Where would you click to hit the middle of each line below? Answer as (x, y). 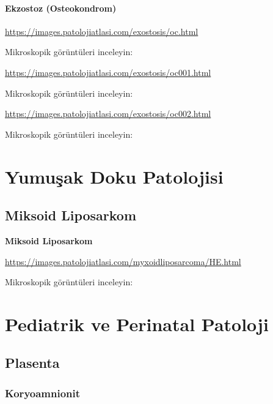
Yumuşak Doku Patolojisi (114, 176)
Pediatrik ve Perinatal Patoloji (137, 324)
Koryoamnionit (43, 393)
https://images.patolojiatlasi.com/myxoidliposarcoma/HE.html (123, 261)
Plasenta (32, 363)
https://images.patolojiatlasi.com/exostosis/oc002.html (108, 114)
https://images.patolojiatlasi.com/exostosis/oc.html (102, 31)
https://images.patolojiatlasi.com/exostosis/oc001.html (108, 72)
